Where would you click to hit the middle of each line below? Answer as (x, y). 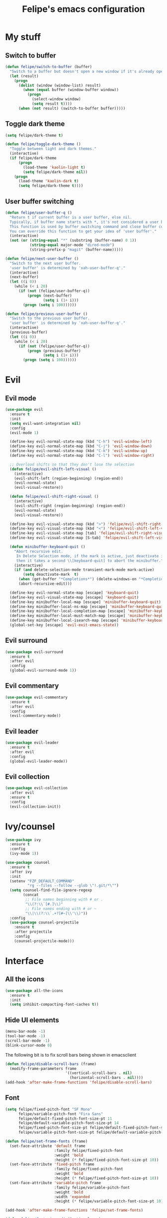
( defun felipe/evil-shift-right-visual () (54, 497)
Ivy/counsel (30, 826)
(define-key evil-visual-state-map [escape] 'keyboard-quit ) (74, 597)
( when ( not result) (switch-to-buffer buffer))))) (72, 108)
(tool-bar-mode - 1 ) (25, 1036)
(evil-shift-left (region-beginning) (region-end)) (69, 478)
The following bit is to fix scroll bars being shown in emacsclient (71, 1055)
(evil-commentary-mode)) (35, 716)
